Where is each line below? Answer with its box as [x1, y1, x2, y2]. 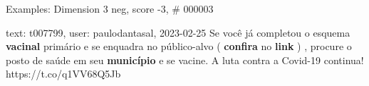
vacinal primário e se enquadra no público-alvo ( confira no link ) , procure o [6, 39, 352, 54]
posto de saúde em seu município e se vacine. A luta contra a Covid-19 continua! [6, 52, 364, 67]
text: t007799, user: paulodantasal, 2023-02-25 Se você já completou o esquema [6, 25, 350, 39]
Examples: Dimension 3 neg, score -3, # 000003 [6, 1, 214, 16]
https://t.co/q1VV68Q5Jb [6, 66, 121, 81]
